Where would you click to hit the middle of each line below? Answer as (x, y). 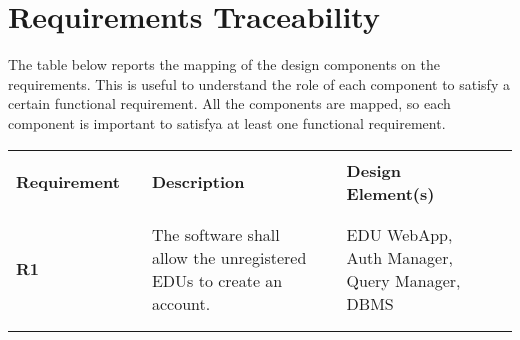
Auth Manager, (399, 257)
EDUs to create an (217, 280)
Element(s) (390, 193)
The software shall (215, 234)
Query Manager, (403, 280)
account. (181, 303)
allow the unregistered (229, 257)
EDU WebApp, (399, 234)
